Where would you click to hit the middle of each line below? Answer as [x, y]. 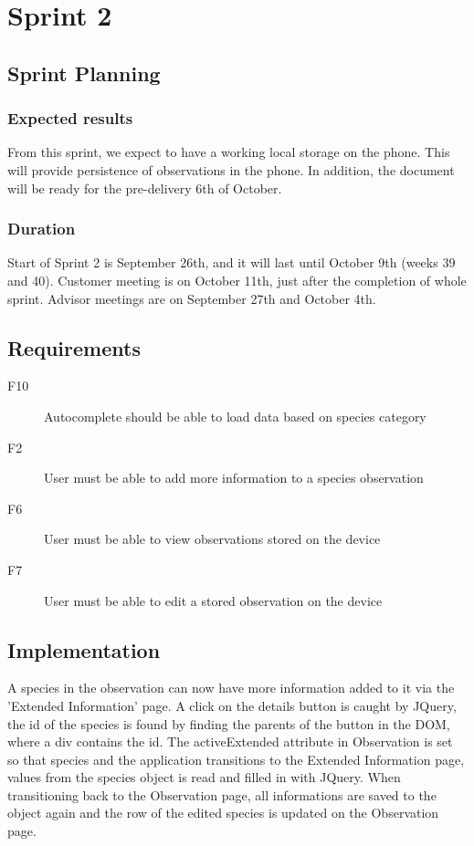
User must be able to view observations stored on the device [212, 539]
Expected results [70, 118]
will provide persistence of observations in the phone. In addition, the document [231, 169]
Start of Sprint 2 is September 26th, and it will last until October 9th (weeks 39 [232, 262]
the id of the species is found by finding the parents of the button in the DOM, [229, 723]
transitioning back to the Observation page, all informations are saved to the [222, 794]
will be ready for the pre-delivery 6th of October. [145, 188]
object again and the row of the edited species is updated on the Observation [223, 813]
